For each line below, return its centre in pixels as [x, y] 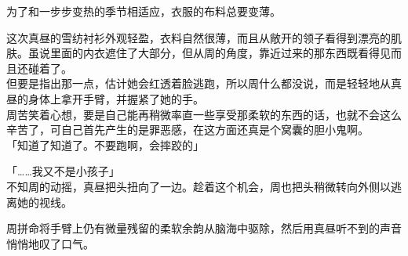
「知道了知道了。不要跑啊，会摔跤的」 [105, 144]
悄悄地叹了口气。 [50, 243]
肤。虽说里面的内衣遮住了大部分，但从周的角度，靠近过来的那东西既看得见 [199, 53]
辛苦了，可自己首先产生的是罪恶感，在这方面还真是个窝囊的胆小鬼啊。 [188, 130]
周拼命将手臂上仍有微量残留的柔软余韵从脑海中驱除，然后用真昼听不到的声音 [204, 228]
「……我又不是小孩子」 [63, 171]
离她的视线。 [39, 202]
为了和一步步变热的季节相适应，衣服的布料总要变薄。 [144, 11]
